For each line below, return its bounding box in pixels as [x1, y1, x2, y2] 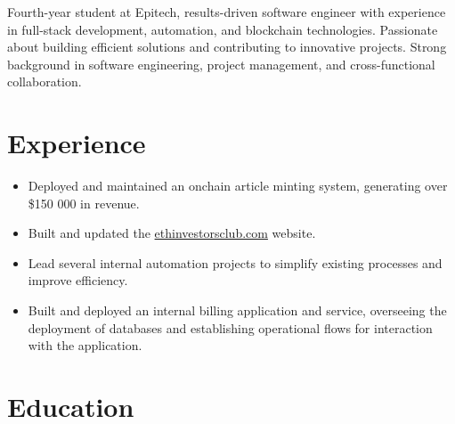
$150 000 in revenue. [28, 193, 140, 212]
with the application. [28, 336, 142, 355]
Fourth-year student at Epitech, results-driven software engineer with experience [7, 3, 446, 20]
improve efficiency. [28, 271, 128, 289]
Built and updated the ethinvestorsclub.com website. [28, 224, 316, 242]
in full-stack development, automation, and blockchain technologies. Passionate [7, 20, 438, 38]
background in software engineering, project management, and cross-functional [7, 54, 435, 73]
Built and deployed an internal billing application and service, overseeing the [28, 301, 447, 320]
